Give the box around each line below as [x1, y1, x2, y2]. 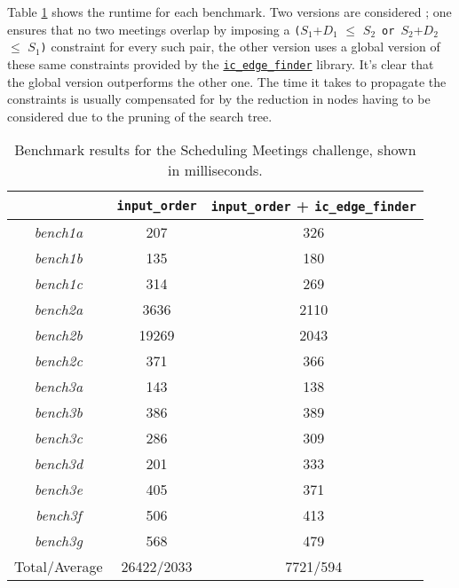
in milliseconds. [167, 160, 263, 181]
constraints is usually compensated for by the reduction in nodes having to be [7, 90, 431, 108]
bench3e [34, 479, 83, 500]
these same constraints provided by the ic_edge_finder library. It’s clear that [7, 54, 434, 73]
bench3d [34, 453, 83, 474]
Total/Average [14, 556, 103, 577]
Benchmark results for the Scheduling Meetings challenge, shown [14, 139, 416, 161]
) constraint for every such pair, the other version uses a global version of [40, 37, 440, 56]
